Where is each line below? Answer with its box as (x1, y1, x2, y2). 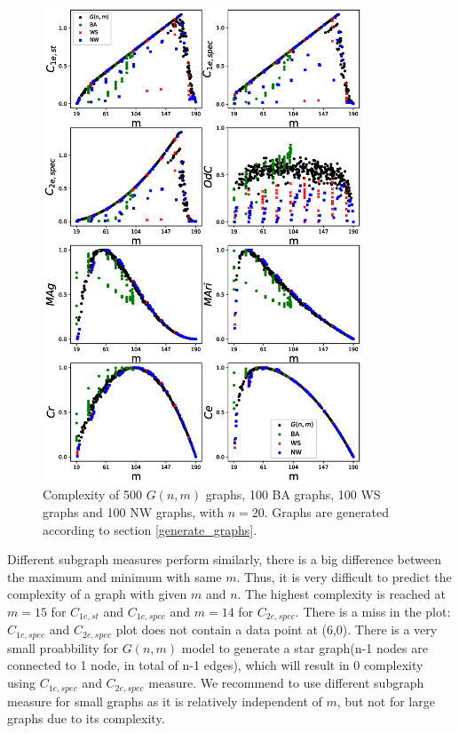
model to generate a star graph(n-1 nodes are (181, 638, 428, 657)
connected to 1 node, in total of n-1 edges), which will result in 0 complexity (7, 656, 423, 674)
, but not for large (336, 691, 435, 710)
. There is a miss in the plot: (295, 602, 451, 620)
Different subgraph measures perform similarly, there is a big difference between (7, 550, 441, 569)
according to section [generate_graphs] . (43, 520, 257, 538)
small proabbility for (7, 638, 119, 657)
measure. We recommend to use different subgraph (148, 673, 424, 692)
